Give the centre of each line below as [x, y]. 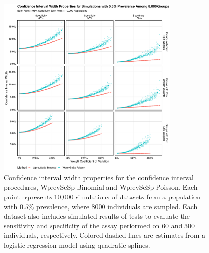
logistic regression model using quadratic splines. [77, 244]
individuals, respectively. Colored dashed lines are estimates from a [105, 235]
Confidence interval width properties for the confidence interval [99, 177]
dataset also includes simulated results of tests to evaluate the [97, 216]
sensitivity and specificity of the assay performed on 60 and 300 [99, 225]
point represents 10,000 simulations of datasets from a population [102, 196]
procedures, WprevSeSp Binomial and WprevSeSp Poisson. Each [101, 187]
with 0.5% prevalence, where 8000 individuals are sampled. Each [101, 206]
